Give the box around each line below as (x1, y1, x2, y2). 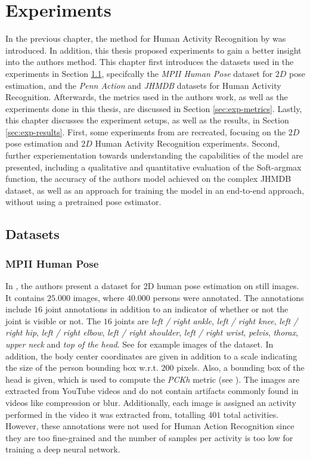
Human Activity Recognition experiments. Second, (95, 137, 280, 150)
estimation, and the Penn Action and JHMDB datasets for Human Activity (5, 79, 281, 91)
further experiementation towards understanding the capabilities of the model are (5, 149, 303, 162)
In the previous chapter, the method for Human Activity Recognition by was (5, 32, 286, 45)
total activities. (223, 408, 279, 420)
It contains (5, 291, 45, 303)
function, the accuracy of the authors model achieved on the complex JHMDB (5, 172, 292, 185)
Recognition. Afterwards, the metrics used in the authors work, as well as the (5, 91, 288, 103)
